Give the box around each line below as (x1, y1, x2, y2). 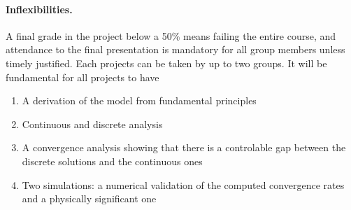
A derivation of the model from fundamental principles (22, 93, 257, 108)
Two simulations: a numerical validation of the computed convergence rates (22, 177, 345, 192)
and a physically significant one (22, 191, 157, 206)
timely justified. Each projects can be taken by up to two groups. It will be (6, 55, 327, 70)
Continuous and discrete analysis (22, 116, 163, 131)
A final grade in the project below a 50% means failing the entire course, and (6, 28, 336, 43)
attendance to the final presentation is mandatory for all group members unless (6, 42, 345, 57)
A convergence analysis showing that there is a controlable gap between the (22, 140, 346, 155)
